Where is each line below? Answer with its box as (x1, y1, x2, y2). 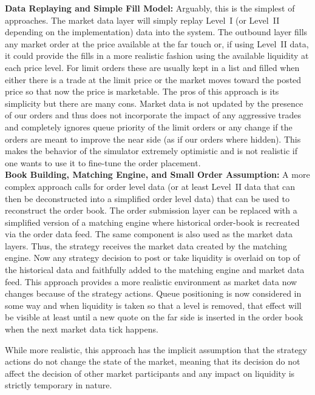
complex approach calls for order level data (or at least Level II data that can (5, 180, 296, 192)
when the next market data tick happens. (5, 323, 158, 336)
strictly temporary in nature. (5, 379, 112, 391)
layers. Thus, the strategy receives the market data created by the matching (5, 239, 287, 252)
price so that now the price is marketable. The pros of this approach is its (5, 85, 279, 98)
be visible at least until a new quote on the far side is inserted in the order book (5, 311, 303, 323)
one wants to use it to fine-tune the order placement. (5, 156, 201, 169)
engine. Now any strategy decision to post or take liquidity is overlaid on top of (5, 251, 300, 264)
